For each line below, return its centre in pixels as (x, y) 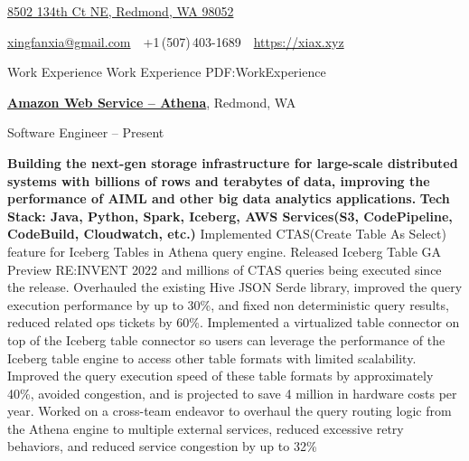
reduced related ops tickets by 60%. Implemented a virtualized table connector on (234, 322)
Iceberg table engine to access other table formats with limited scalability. (212, 358)
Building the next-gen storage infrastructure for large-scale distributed (233, 162)
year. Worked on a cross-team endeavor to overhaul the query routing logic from (230, 411)
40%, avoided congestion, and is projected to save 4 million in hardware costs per (232, 393)
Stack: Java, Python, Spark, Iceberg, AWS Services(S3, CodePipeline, (230, 216)
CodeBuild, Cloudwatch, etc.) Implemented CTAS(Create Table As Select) (227, 234)
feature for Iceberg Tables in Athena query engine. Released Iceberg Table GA (225, 251)
